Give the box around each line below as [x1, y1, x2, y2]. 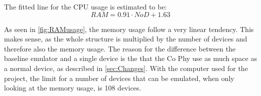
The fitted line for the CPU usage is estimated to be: [4, 1, 167, 11]
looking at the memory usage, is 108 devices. [4, 82, 142, 93]
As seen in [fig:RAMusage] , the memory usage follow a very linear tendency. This [4, 23, 254, 34]
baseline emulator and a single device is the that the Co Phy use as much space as [4, 53, 257, 63]
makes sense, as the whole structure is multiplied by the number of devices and [4, 33, 247, 44]
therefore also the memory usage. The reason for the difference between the [4, 43, 236, 53]
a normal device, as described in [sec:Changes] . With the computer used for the [4, 62, 248, 73]
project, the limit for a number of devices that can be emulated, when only [4, 72, 234, 83]
